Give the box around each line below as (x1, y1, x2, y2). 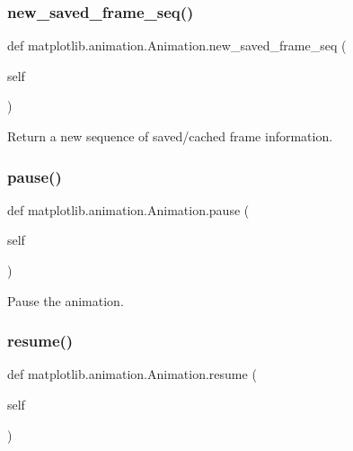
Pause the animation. (7, 291, 124, 310)
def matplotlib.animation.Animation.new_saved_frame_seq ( (7, 36, 347, 55)
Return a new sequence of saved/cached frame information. (7, 127, 333, 145)
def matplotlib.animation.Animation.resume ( (7, 365, 257, 383)
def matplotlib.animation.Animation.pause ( (7, 200, 250, 219)
